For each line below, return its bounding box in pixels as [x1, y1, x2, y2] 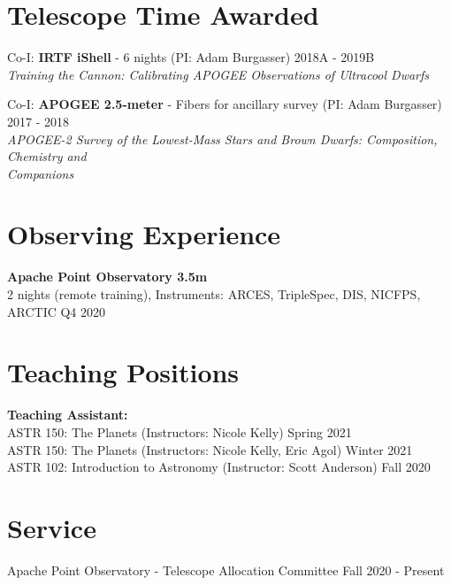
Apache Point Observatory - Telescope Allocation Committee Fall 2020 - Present [7, 560, 445, 579]
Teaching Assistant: [7, 405, 128, 424]
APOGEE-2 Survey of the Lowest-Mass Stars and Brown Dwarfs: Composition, [7, 129, 438, 148]
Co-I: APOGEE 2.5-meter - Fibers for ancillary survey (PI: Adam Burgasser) [7, 95, 442, 113]
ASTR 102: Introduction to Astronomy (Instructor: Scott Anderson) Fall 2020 [7, 458, 431, 476]
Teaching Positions [7, 354, 240, 390]
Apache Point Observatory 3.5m [7, 267, 208, 286]
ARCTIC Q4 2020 [7, 302, 106, 320]
